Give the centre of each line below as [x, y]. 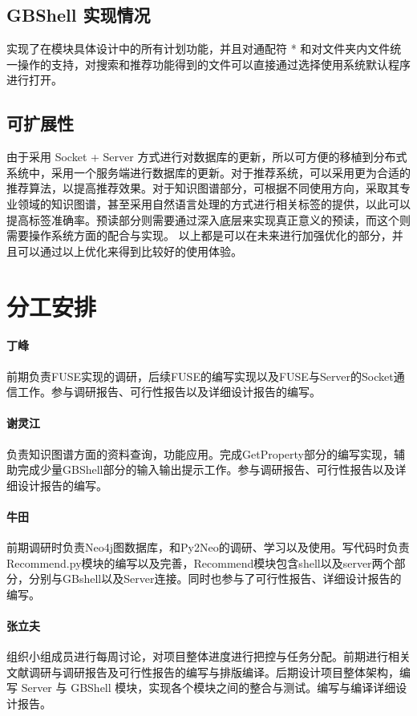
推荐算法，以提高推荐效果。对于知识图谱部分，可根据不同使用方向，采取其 [203, 188]
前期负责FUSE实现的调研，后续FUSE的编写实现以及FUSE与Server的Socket [200, 376]
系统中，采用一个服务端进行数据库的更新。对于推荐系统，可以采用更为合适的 [208, 172]
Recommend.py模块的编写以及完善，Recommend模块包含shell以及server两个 [200, 562]
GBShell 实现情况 [79, 15]
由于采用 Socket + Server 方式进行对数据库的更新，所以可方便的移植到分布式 [207, 157]
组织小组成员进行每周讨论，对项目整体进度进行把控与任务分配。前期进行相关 [208, 656]
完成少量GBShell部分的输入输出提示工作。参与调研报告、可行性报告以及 [206, 469]
